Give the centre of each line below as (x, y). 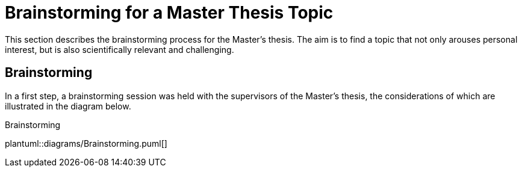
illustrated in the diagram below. (68, 106)
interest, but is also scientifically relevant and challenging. (120, 49)
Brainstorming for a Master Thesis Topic (169, 13)
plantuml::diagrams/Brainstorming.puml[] (86, 143)
